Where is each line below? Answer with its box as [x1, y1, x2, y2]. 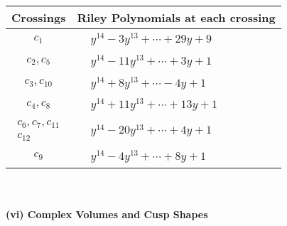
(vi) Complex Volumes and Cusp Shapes [6, 207, 208, 222]
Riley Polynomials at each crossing [77, 9, 276, 26]
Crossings [11, 9, 66, 26]
